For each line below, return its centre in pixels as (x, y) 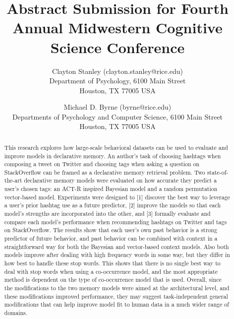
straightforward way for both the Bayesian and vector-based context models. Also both (117, 246)
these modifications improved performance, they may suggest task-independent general (116, 296)
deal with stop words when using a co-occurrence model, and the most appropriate (111, 271)
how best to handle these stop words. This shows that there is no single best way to (112, 263)
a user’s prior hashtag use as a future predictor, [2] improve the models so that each (113, 205)
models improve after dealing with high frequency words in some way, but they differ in (117, 255)
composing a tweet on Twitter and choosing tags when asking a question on (102, 164)
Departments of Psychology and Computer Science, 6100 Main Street (117, 116)
